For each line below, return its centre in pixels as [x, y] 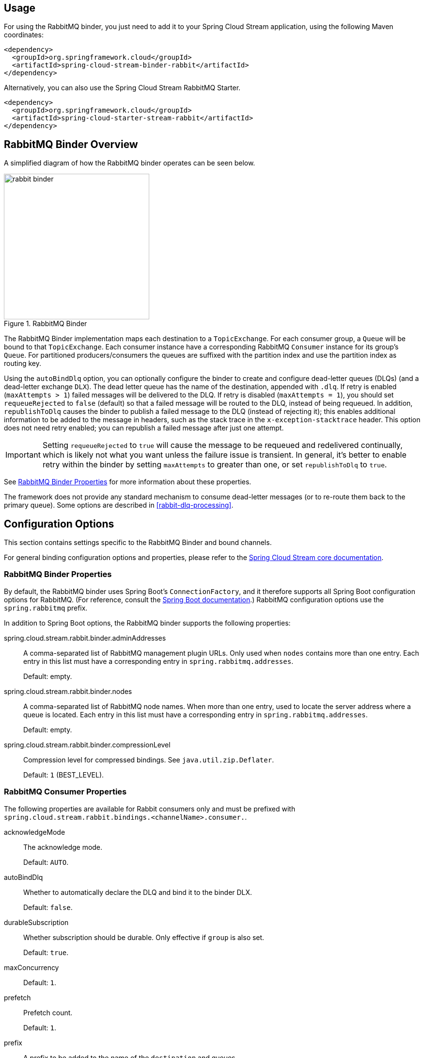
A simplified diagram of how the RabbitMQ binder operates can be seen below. [130, 163]
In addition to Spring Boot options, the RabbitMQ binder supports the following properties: [147, 623]
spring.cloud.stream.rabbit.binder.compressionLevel [87, 744]
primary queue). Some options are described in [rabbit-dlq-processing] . [119, 505]
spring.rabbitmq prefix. [46, 608]
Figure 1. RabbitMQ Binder [46, 324]
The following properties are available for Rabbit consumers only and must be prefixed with [150, 809]
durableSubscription [36, 922]
